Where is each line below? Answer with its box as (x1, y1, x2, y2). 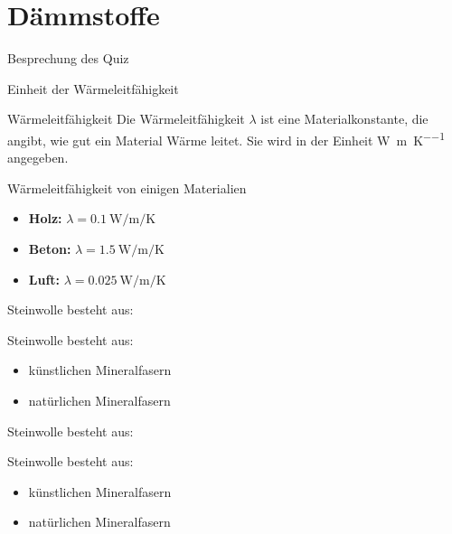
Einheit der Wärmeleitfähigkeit (7, 79, 179, 98)
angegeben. (7, 148, 69, 167)
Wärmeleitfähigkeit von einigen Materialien (7, 178, 247, 197)
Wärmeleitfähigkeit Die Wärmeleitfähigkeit (7, 109, 245, 128)
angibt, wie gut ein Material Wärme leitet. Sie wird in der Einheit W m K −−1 (7, 127, 446, 149)
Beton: (28, 239, 71, 258)
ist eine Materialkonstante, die (260, 109, 428, 128)
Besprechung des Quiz (7, 49, 129, 68)
